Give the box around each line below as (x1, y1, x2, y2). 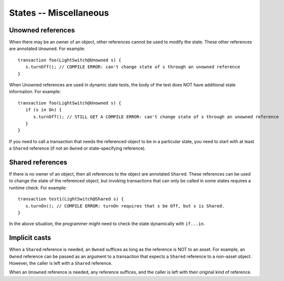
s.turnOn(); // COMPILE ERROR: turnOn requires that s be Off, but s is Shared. (25, 203, 225, 208)
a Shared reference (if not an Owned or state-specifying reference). (9, 145, 146, 152)
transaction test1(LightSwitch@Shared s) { (18, 196, 124, 202)
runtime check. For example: (9, 184, 67, 191)
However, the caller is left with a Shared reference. (9, 260, 113, 266)
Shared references (9, 158, 67, 166)
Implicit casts (9, 233, 52, 242)
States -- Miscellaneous (9, 7, 109, 18)
